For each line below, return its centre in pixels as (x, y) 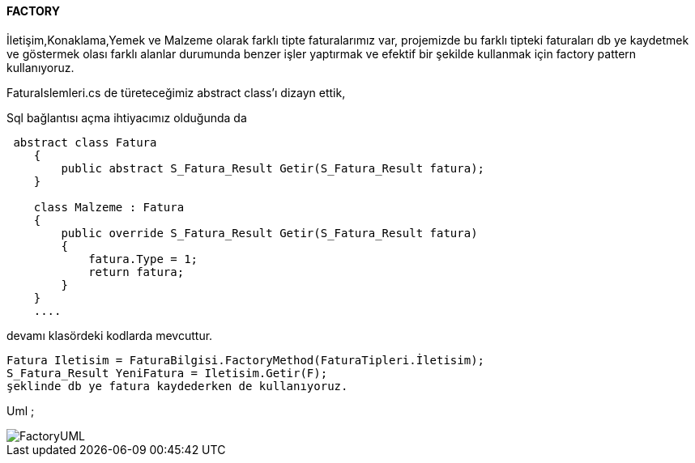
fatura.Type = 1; (143, 259)
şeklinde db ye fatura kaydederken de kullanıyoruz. (177, 386)
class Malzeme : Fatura (109, 207)
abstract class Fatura (85, 142)
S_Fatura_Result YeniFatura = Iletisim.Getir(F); (167, 373)
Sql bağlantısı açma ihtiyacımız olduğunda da (127, 117)
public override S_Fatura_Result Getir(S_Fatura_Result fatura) (269, 233)
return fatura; (136, 272)
